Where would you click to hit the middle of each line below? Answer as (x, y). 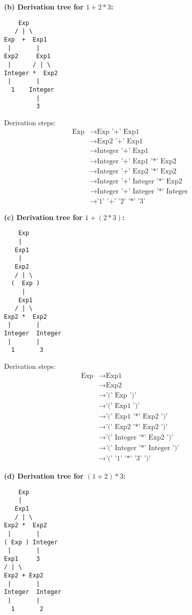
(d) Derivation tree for (44, 475)
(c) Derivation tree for (43, 217)
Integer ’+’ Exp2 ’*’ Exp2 (137, 171)
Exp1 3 (22, 559)
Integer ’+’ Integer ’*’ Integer (142, 191)
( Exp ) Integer (31, 542)
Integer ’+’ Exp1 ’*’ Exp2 (137, 161)
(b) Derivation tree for (44, 7)
